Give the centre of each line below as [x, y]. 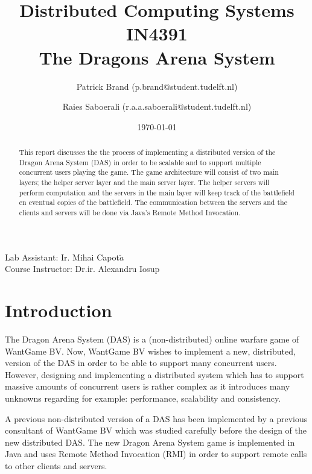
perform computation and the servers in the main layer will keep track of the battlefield [157, 192]
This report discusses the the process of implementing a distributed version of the [147, 152]
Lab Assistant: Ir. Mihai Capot [62, 257]
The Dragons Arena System [157, 57]
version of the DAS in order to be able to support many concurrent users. [141, 363]
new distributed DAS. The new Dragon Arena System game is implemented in [150, 442]
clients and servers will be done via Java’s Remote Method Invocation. [130, 213]
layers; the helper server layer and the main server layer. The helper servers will [144, 182]
